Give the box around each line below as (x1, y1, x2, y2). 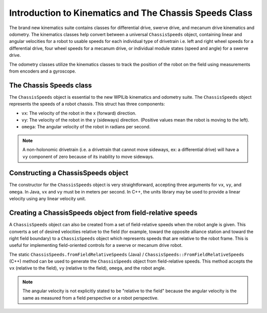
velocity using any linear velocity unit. (9, 196, 86, 202)
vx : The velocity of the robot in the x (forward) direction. (21, 110, 136, 116)
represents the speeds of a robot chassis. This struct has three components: (9, 101, 165, 107)
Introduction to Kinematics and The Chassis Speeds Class (9, 7, 253, 18)
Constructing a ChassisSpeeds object (9, 169, 129, 177)
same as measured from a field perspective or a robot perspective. (22, 295, 159, 301)
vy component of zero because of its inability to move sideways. (22, 154, 154, 159)
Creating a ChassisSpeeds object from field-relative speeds (9, 209, 198, 217)
